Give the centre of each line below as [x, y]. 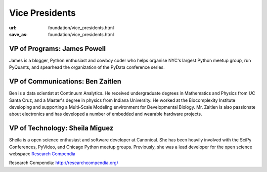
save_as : [19, 34]
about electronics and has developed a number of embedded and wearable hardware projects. [106, 114]
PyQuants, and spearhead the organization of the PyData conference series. [87, 67]
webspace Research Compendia [42, 154]
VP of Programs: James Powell [57, 49]
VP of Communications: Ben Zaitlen [65, 82]
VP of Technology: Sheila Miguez [61, 128]
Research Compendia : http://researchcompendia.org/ [64, 163]
